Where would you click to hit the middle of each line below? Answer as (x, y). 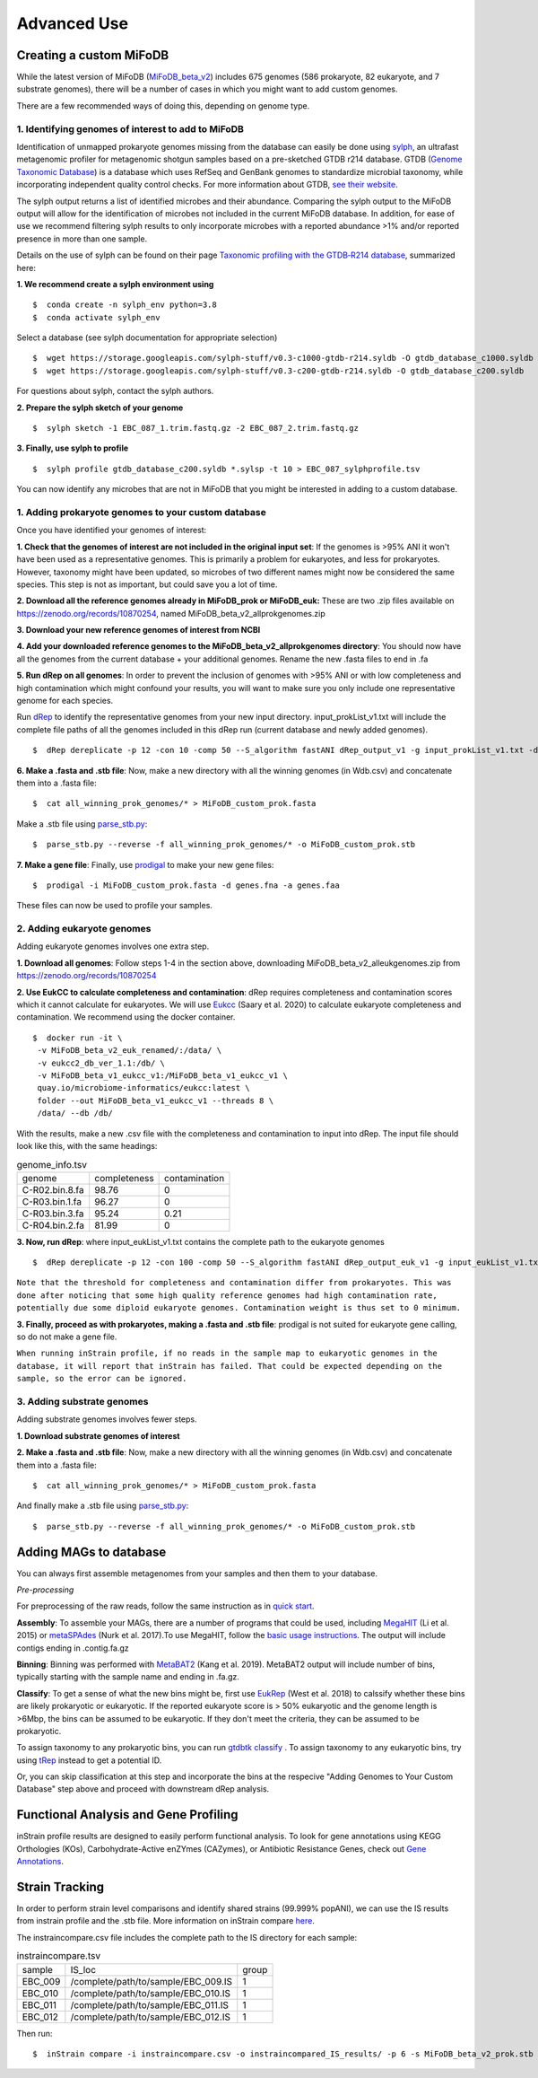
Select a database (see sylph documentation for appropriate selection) (147, 338)
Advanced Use (73, 23)
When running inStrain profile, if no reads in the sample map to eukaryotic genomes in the (227, 1354)
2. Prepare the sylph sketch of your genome (100, 408)
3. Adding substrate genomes (82, 1401)
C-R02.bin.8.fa (53, 1189)
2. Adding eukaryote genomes (84, 929)
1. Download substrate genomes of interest (98, 1435)
